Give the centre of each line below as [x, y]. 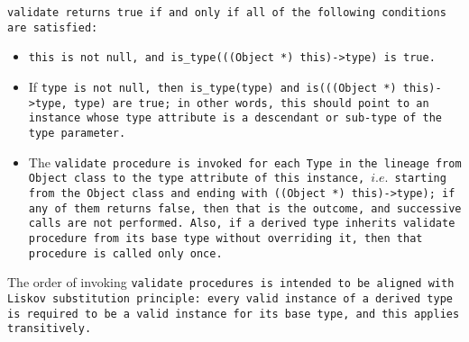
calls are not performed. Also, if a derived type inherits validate [242, 224]
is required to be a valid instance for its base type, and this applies [234, 314]
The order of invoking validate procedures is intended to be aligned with [231, 282]
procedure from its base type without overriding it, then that [225, 238]
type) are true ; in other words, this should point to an [251, 103]
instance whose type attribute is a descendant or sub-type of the [235, 118]
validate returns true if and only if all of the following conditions [227, 13]
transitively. [50, 329]
